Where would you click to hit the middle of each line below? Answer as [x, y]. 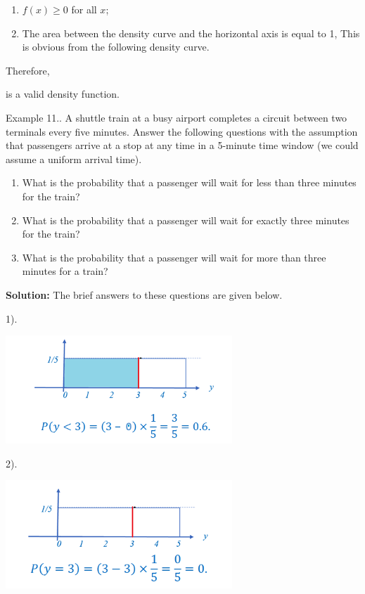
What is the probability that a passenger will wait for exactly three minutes [186, 220]
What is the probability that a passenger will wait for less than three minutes [189, 182]
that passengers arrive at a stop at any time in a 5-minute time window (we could [182, 145]
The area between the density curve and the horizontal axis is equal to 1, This [191, 33]
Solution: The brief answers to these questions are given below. [144, 294]
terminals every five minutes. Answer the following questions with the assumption [182, 131]
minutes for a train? [65, 271]
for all [84, 9]
